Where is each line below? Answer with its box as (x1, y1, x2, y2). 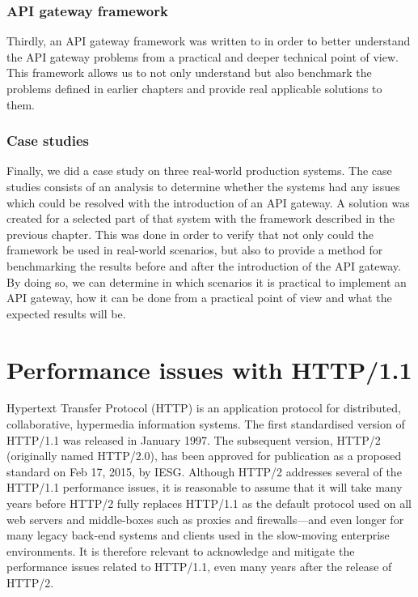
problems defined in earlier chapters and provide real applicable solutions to (6, 80, 382, 96)
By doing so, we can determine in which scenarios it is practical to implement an (6, 273, 407, 290)
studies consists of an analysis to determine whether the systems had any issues (6, 178, 400, 194)
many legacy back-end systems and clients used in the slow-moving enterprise (6, 527, 390, 544)
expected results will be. (6, 305, 126, 322)
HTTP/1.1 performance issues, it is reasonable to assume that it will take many (6, 479, 403, 496)
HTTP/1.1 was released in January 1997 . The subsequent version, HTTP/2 (6, 431, 381, 448)
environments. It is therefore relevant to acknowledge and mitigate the (6, 542, 355, 559)
